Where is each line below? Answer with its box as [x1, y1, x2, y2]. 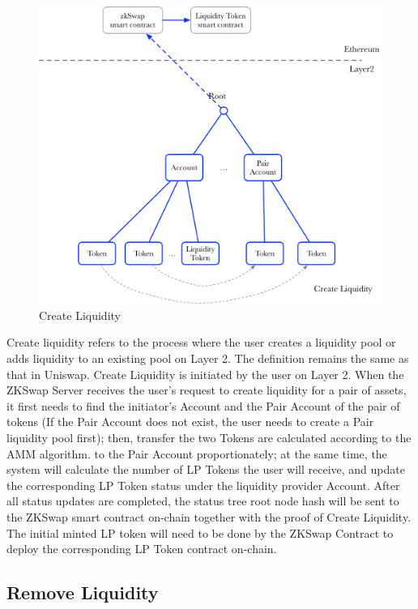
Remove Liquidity [6, 580, 159, 605]
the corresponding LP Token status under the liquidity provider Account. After [6, 476, 400, 493]
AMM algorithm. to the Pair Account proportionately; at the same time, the [6, 445, 387, 462]
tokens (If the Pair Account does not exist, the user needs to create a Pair [6, 413, 374, 430]
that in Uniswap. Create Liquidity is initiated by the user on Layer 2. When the [6, 365, 404, 382]
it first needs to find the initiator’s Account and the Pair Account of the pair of [6, 397, 400, 414]
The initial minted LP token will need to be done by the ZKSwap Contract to [6, 524, 394, 541]
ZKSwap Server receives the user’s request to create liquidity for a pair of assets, [6, 381, 407, 398]
